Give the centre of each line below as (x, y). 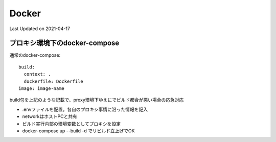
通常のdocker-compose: (35, 55)
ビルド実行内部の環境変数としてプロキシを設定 (72, 124)
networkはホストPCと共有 (50, 116)
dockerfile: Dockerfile (54, 81)
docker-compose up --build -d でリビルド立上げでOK (78, 131)
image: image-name (42, 89)
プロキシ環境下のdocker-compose (64, 43)
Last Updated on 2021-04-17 (40, 29)
